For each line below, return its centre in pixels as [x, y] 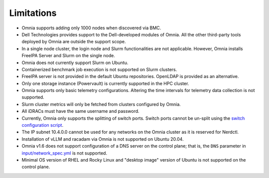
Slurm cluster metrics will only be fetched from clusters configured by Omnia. [101, 104]
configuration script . [43, 125]
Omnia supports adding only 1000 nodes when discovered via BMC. [91, 28]
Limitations [33, 13]
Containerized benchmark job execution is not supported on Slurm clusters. [99, 69]
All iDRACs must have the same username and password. [80, 111]
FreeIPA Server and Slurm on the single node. [68, 56]
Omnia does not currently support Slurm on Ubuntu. [75, 63]
